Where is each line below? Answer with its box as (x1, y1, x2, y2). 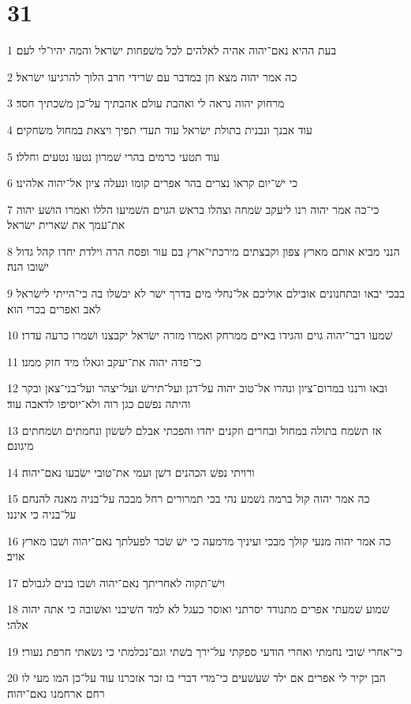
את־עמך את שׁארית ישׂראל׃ (7, 216, 125, 233)
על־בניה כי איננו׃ (7, 506, 77, 522)
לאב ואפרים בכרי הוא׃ (7, 300, 101, 316)
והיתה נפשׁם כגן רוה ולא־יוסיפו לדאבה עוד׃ (7, 395, 191, 412)
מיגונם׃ (7, 437, 34, 454)
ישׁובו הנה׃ (7, 258, 49, 275)
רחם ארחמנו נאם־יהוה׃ (7, 684, 105, 701)
